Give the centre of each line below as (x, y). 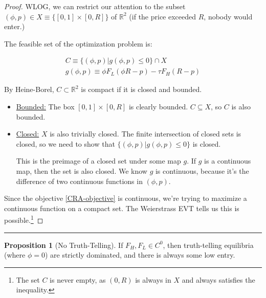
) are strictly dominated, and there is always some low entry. (140, 255)
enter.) (15, 26)
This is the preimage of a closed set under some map (98, 161)
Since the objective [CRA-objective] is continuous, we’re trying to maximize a (126, 198)
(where (15, 255)
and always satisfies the (218, 279)
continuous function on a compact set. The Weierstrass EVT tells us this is (122, 208)
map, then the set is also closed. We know (82, 171)
